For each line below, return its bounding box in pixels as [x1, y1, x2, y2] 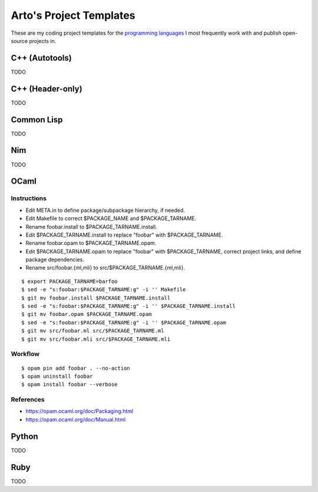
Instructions [11, 194, 47, 202]
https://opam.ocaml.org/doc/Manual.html [25, 415, 126, 423]
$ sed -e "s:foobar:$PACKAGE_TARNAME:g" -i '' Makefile [21, 286, 186, 293]
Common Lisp [11, 115, 63, 125]
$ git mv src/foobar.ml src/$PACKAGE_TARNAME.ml [21, 327, 164, 334]
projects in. [29, 37, 57, 44]
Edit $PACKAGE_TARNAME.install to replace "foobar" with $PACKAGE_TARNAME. [25, 231, 223, 238]
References [11, 395, 45, 404]
